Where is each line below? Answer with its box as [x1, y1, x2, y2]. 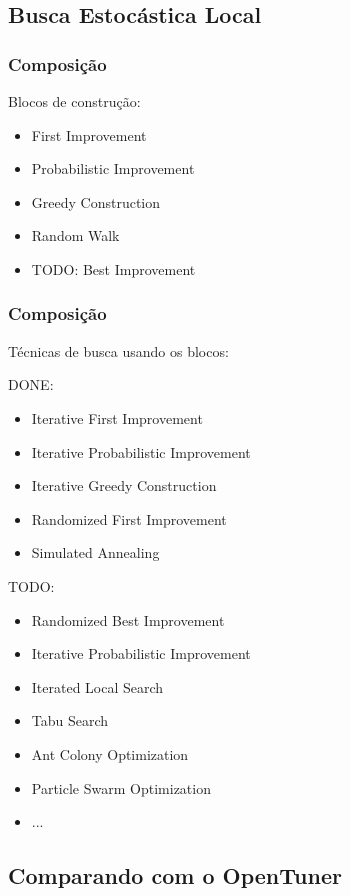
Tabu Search [31, 710, 109, 731]
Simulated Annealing [31, 542, 160, 563]
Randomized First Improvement [31, 508, 227, 529]
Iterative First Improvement [31, 407, 203, 428]
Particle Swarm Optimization [31, 777, 211, 798]
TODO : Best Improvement [31, 258, 196, 279]
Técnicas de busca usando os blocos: [8, 340, 229, 361]
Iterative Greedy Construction [31, 475, 217, 496]
